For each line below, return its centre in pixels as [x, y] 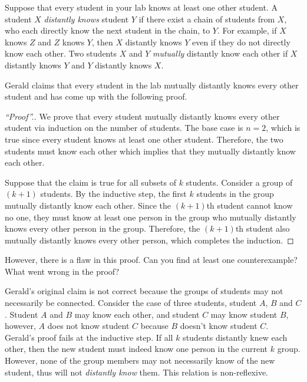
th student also [263, 228]
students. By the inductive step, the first [113, 194]
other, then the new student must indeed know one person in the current [136, 349]
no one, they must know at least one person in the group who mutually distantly [151, 217]
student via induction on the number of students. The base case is [124, 128]
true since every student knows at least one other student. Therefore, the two [144, 139]
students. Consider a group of [239, 182]
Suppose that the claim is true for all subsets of [90, 182]
